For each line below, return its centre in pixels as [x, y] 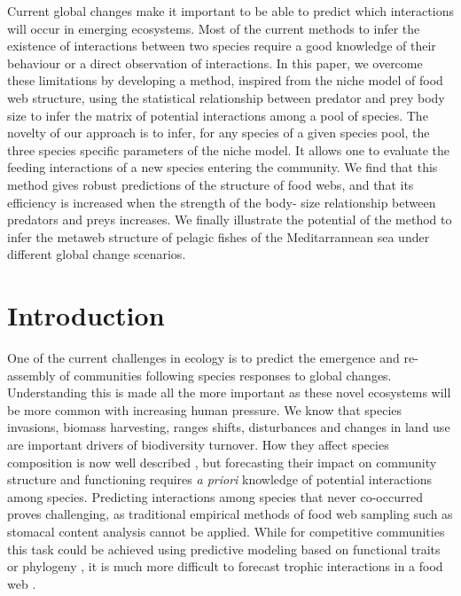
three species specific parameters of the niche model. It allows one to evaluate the [228, 149]
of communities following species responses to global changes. [226, 375]
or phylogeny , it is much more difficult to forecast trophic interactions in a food [225, 566]
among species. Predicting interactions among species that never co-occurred [215, 496]
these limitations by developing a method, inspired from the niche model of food [225, 80]
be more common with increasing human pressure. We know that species [205, 409]
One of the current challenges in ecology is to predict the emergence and [203, 358]
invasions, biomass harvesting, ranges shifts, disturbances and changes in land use [229, 427]
